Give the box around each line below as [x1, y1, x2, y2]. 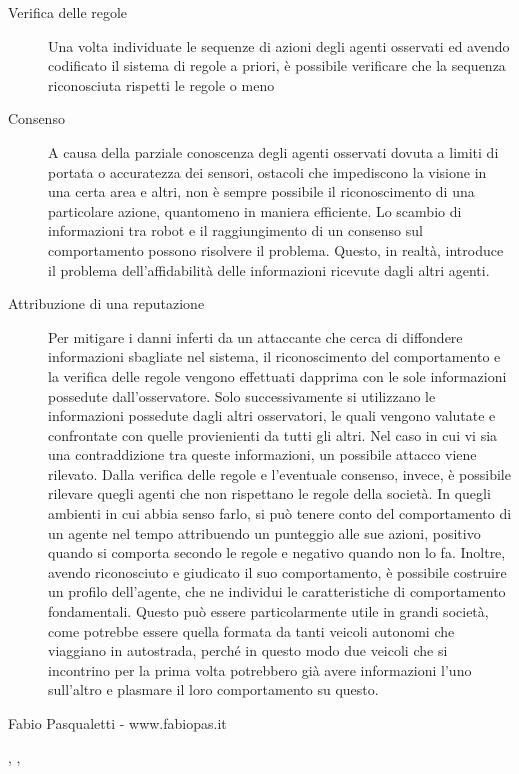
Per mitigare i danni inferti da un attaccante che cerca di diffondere [48, 326, 463, 347]
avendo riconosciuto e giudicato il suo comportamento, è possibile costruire [48, 561, 507, 582]
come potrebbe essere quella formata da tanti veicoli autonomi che [48, 620, 455, 641]
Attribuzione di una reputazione [8, 293, 205, 314]
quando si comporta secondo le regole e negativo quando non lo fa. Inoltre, [48, 542, 506, 563]
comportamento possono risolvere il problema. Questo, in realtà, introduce [48, 239, 504, 260]
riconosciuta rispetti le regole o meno [48, 74, 275, 95]
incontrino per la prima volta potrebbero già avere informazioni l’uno [48, 659, 472, 680]
